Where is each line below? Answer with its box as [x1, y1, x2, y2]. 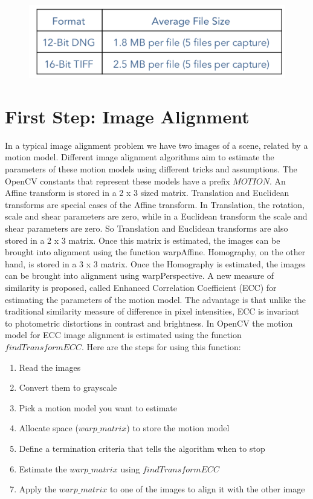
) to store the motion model [126, 422, 230, 434]
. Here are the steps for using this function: [81, 340, 241, 353]
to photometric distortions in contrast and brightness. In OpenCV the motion [5, 316, 293, 329]
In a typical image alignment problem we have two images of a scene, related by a [5, 139, 308, 151]
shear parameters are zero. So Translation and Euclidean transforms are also [5, 222, 288, 235]
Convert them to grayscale [19, 381, 117, 394]
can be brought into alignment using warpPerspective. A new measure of [5, 269, 274, 282]
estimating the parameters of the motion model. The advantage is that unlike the [5, 293, 306, 305]
